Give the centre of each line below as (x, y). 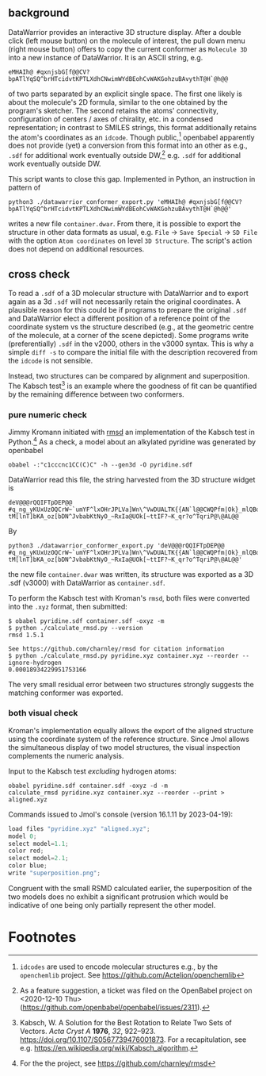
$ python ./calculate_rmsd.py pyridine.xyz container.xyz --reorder (123, 655)
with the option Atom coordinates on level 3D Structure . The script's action (130, 240)
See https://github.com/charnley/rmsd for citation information (116, 649)
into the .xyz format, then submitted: (68, 606)
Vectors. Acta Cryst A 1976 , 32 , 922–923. (87, 1031)
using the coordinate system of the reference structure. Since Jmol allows (129, 739)
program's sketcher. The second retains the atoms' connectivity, (114, 110)
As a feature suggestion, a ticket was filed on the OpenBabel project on (136, 990)
